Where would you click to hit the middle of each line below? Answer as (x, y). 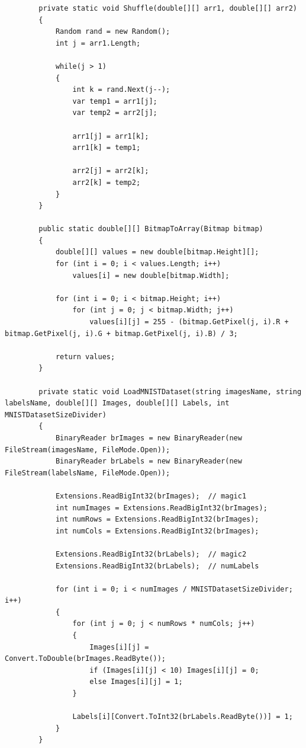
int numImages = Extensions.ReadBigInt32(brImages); (161, 508)
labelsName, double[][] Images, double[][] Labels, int (117, 403)
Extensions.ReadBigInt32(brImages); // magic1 (151, 496)
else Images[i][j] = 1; (136, 682)
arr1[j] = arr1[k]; (111, 136)
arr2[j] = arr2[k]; (111, 171)
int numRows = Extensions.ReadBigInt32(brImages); (157, 520)
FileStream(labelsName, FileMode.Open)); (88, 473)
